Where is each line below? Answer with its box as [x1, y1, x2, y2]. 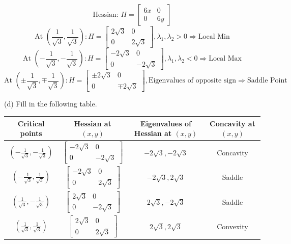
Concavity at [210, 118, 255, 128]
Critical [17, 118, 45, 128]
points [20, 128, 42, 139]
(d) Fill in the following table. [4, 98, 97, 109]
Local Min [198, 33, 230, 41]
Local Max [209, 55, 242, 63]
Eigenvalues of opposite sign [148, 77, 237, 85]
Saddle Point [247, 77, 287, 85]
